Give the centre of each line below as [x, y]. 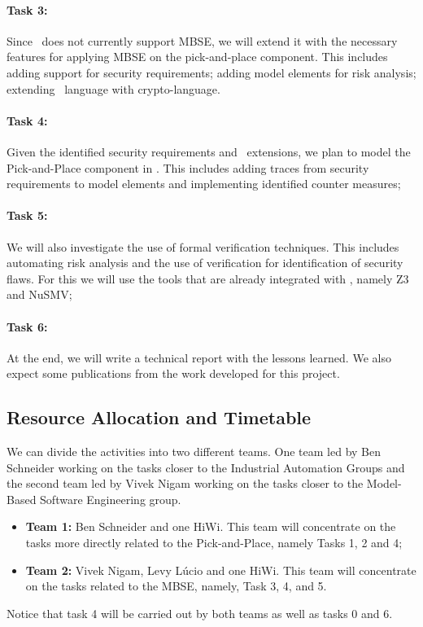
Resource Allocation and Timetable [159, 417]
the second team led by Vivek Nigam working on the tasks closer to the [185, 483]
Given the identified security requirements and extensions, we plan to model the [209, 151]
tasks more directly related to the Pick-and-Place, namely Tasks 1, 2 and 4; [214, 543]
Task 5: [27, 215]
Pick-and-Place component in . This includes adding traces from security [188, 167]
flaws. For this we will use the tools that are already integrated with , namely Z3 [208, 278]
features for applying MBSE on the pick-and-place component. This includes [197, 57]
